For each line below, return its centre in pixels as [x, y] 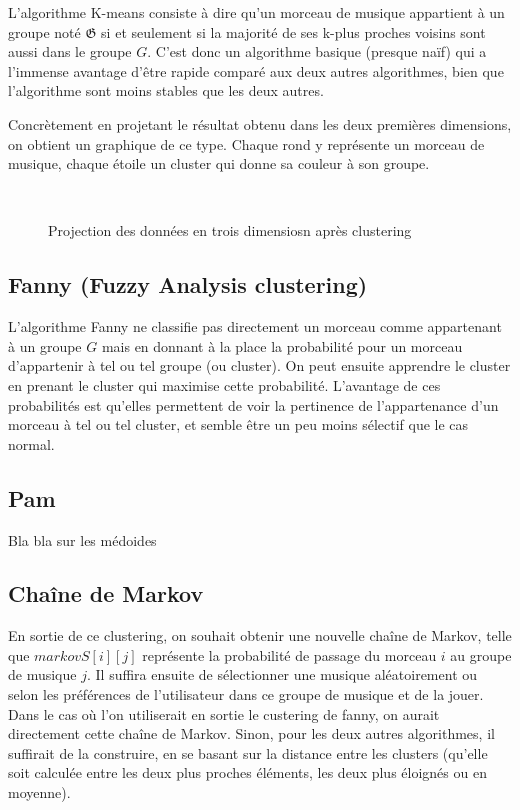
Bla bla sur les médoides [82, 539]
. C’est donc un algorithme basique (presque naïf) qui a [317, 51]
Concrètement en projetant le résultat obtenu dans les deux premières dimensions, [260, 123]
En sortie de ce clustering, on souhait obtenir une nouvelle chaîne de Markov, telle [260, 635]
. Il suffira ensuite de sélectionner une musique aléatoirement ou [282, 674]
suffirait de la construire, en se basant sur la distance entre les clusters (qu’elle [248, 752]
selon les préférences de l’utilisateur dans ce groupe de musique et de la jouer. [246, 694]
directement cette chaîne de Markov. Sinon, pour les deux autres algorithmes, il [251, 733]
